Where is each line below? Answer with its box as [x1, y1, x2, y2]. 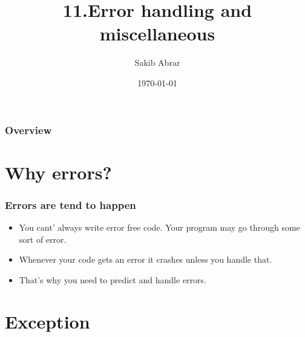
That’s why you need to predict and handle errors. [19, 273, 206, 286]
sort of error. [19, 233, 67, 245]
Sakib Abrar [134, 56, 180, 69]
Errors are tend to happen [5, 197, 136, 212]
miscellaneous [99, 21, 215, 46]
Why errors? [5, 159, 112, 184]
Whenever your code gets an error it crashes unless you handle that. [19, 253, 272, 266]
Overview [5, 122, 52, 137]
